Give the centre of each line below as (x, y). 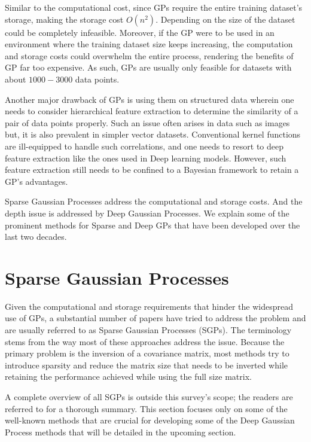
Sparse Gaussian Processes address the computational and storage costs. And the (154, 201)
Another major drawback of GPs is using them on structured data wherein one (150, 99)
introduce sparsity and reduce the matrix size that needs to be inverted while (146, 365)
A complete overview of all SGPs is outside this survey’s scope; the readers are (149, 396)
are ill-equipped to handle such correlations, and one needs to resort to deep (144, 146)
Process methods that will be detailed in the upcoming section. (121, 432)
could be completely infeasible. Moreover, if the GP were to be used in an (140, 32)
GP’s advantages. (36, 181)
